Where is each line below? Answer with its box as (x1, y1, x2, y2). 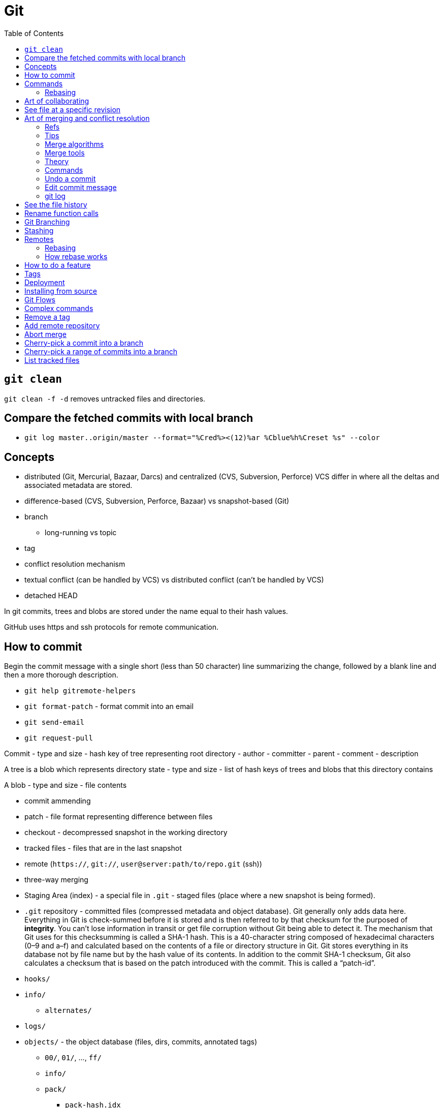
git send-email (24, 718, 85, 727)
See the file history (24, 200, 87, 209)
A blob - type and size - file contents (4, 781, 127, 790)
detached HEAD (24, 591, 78, 600)
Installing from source (24, 286, 97, 295)
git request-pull (24, 734, 93, 743)
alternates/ (45, 1006, 92, 1015)
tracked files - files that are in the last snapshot (24, 844, 182, 853)
